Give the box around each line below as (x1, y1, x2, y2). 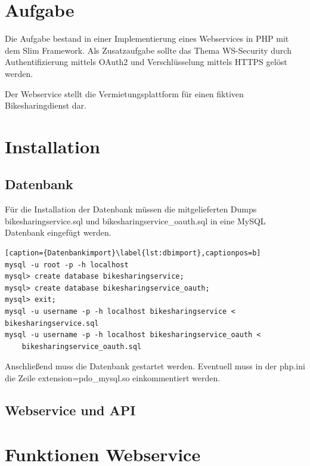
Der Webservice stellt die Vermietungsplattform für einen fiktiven (5, 87, 244, 100)
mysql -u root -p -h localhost (5, 260, 129, 269)
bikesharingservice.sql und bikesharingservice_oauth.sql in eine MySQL (5, 214, 266, 227)
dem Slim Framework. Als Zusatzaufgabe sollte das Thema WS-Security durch (5, 44, 292, 56)
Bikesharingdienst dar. (5, 99, 86, 112)
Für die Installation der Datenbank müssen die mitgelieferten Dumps (5, 203, 257, 215)
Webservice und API (5, 400, 136, 419)
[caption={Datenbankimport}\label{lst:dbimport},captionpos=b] (5, 249, 261, 258)
